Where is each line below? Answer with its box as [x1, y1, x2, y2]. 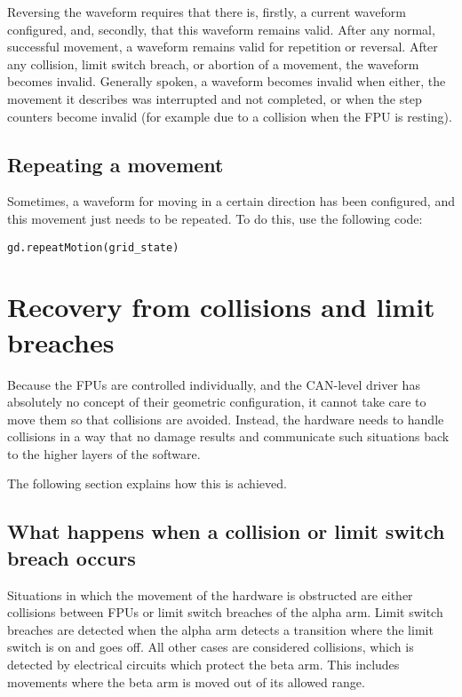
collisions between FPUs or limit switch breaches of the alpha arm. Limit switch [7, 603, 443, 622]
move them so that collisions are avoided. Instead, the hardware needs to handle [7, 409, 444, 428]
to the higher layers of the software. [7, 444, 201, 463]
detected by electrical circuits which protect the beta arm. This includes [7, 655, 400, 674]
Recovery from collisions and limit [7, 289, 435, 325]
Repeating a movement [7, 150, 224, 178]
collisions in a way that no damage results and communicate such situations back [7, 427, 450, 446]
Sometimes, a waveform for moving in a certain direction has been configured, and [7, 192, 455, 210]
